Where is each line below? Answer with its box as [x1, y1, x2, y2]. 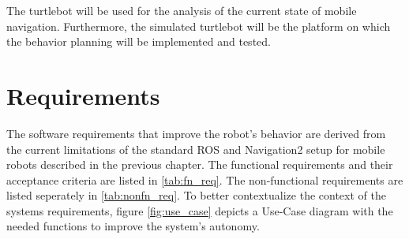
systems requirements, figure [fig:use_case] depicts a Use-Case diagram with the [6, 202, 393, 218]
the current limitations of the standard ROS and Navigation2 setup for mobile [6, 140, 385, 157]
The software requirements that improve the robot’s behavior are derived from [6, 125, 386, 141]
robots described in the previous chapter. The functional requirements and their [6, 156, 393, 173]
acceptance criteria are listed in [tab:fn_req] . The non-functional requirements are [6, 171, 403, 188]
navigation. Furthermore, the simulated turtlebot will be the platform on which [6, 17, 391, 34]
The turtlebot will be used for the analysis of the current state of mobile [6, 2, 357, 18]
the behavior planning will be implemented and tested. [6, 33, 271, 50]
